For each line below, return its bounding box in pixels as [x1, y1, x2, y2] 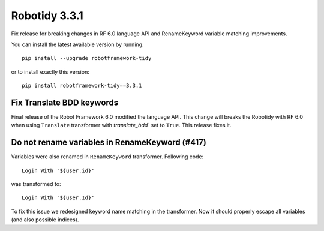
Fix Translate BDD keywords [11, 97, 119, 107]
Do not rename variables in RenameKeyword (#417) [11, 137, 206, 148]
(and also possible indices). [11, 216, 79, 223]
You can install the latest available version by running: [11, 41, 144, 48]
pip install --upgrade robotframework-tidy [22, 55, 152, 62]
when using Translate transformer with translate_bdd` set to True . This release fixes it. [11, 122, 232, 129]
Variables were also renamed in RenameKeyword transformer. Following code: [11, 153, 204, 160]
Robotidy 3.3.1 [11, 9, 83, 22]
